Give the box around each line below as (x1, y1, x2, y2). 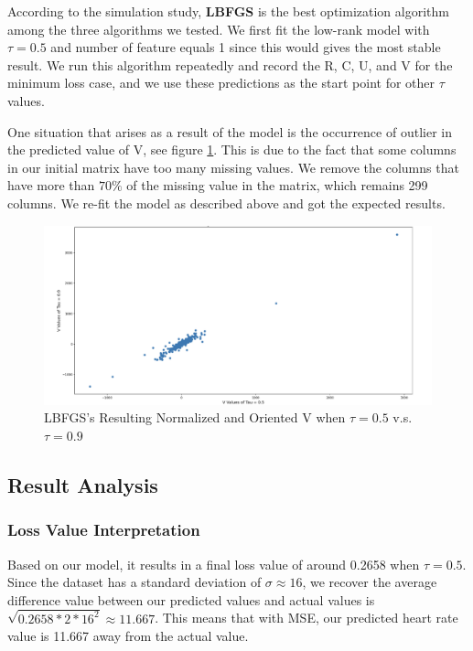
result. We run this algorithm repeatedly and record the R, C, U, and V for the (7, 55, 453, 74)
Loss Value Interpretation (7, 518, 200, 541)
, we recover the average (302, 572, 437, 592)
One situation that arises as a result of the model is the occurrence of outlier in (7, 122, 452, 141)
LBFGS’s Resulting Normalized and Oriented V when (44, 408, 346, 427)
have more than (7, 176, 95, 195)
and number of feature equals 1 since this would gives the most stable (50, 37, 441, 57)
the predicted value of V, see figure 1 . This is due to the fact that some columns (7, 140, 457, 159)
